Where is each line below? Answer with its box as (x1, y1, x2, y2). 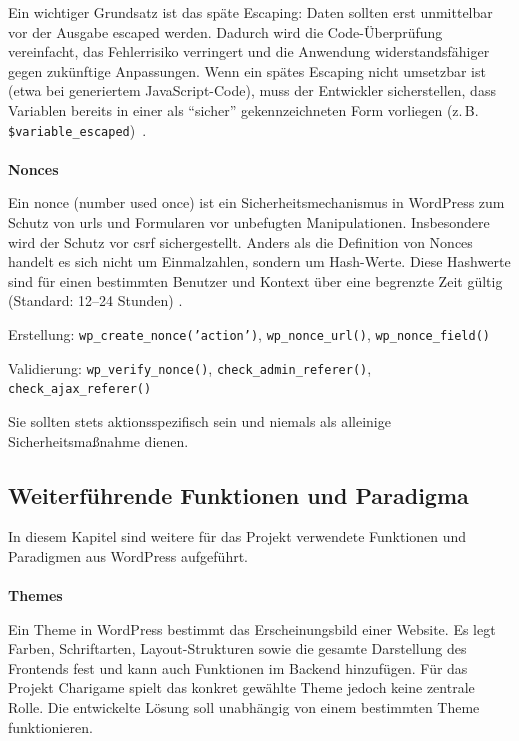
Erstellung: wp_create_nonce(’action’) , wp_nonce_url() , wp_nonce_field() (8, 323, 490, 344)
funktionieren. (8, 716, 93, 737)
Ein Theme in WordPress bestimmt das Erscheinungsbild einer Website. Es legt (8, 618, 496, 639)
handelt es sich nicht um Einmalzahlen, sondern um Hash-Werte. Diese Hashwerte (8, 251, 511, 272)
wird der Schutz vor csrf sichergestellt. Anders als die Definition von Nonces (8, 231, 473, 252)
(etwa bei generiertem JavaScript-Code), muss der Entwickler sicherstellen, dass (8, 80, 496, 101)
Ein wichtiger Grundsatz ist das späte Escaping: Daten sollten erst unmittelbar (8, 2, 493, 22)
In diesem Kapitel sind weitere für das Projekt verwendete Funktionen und (8, 526, 467, 547)
